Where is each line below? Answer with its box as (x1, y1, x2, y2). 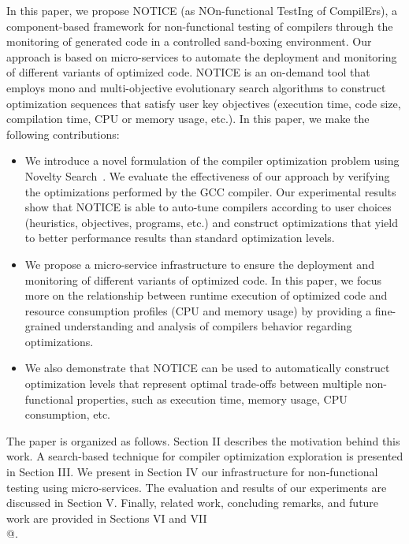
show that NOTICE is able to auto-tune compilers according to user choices (24, 199, 392, 215)
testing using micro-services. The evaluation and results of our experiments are (6, 479, 387, 495)
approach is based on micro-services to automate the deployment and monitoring (6, 48, 397, 65)
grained (24, 318, 61, 334)
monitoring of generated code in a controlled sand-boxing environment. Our (6, 33, 372, 50)
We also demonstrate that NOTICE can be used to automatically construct (24, 360, 390, 376)
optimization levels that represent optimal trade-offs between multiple (24, 375, 363, 392)
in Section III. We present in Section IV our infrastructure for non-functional (6, 464, 378, 480)
